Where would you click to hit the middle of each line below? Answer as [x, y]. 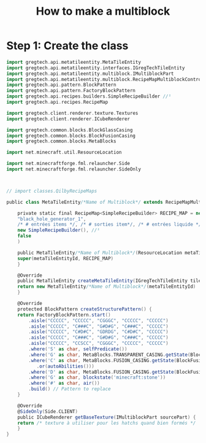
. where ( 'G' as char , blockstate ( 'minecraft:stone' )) [97, 378]
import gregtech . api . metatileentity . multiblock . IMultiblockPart [90, 74]
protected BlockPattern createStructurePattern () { [85, 309]
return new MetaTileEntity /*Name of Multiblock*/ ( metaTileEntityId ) [107, 287]
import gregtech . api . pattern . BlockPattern [61, 85]
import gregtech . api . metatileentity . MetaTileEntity [74, 62]
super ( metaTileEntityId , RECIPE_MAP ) [66, 258]
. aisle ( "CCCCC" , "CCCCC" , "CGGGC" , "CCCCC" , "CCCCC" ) [98, 320]
